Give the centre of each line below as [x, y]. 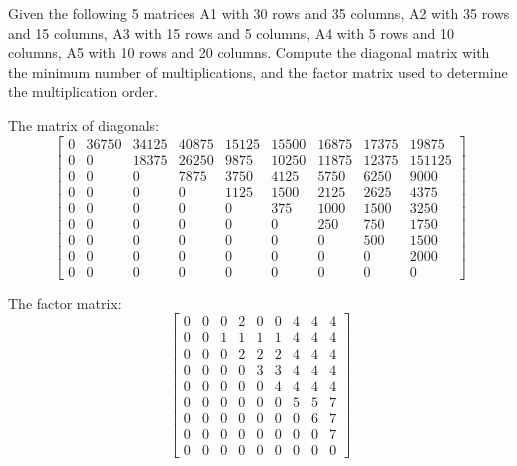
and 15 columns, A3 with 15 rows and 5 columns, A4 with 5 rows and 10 [231, 32]
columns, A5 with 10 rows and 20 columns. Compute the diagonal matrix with [249, 52]
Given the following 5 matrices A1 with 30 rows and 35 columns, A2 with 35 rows [259, 13]
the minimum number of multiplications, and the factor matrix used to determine [258, 71]
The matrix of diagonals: [84, 124]
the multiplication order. [83, 91]
